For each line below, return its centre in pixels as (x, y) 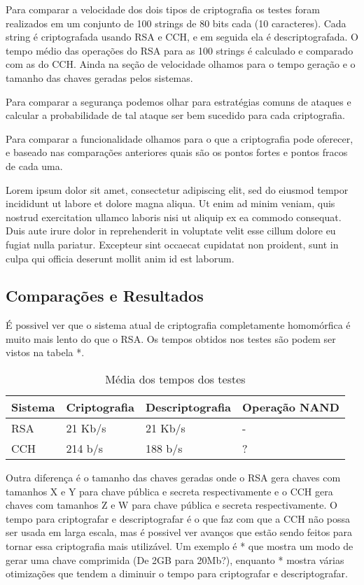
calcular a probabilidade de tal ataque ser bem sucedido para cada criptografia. (175, 115)
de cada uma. (34, 165)
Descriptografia (188, 407)
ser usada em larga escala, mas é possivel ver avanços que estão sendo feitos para (179, 532)
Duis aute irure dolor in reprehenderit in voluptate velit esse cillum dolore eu (171, 231)
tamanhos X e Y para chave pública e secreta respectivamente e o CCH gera (169, 491)
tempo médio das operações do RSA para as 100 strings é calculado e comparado (180, 50)
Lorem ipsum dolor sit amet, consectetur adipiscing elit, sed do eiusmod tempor (177, 189)
